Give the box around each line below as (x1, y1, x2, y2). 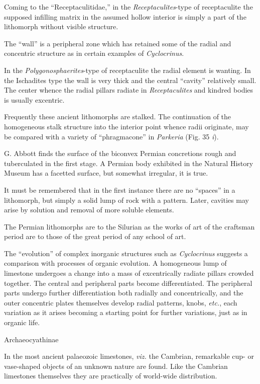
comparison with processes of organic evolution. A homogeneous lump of (4, 258, 227, 268)
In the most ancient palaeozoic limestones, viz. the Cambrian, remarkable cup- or (4, 351, 254, 361)
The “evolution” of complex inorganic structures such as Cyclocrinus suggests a (4, 248, 248, 258)
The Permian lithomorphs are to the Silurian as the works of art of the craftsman (4, 221, 255, 232)
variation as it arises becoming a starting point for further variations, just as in (4, 307, 247, 318)
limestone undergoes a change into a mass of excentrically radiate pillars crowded (4, 268, 254, 278)
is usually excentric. (4, 94, 65, 105)
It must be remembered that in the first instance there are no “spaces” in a (4, 184, 235, 195)
